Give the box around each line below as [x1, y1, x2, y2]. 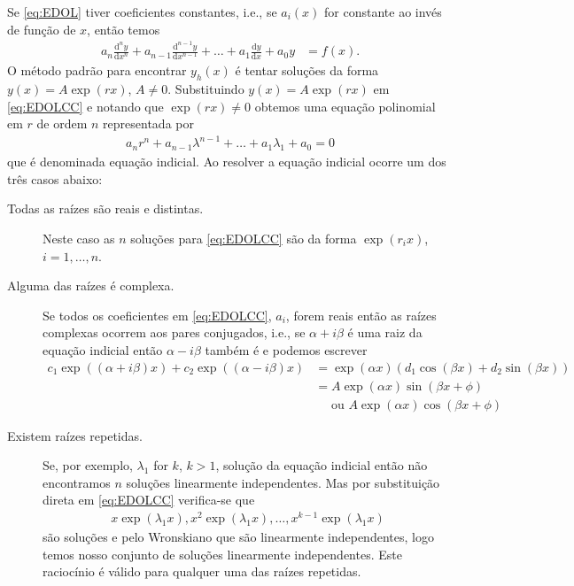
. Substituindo [167, 80, 244, 98]
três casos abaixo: [7, 169, 103, 188]
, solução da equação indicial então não [215, 456, 428, 474]
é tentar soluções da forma [235, 61, 379, 80]
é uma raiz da [347, 323, 423, 342]
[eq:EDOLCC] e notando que [7, 96, 164, 115]
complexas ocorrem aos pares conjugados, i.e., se [43, 323, 306, 342]
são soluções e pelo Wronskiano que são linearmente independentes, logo [43, 528, 434, 546]
